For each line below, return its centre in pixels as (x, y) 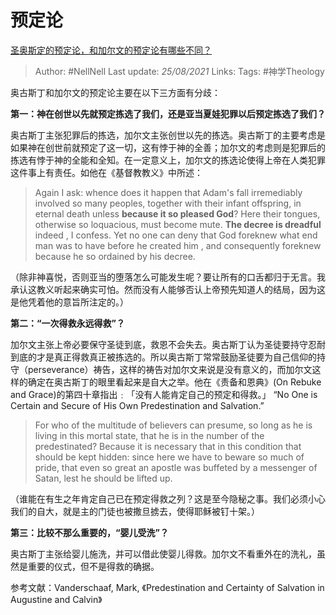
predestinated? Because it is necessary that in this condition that (168, 446)
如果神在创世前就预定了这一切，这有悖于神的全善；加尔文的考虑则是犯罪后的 (168, 147)
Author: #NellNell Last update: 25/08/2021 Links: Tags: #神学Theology (179, 71)
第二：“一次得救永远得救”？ (68, 323)
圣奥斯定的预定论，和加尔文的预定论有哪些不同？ (111, 50)
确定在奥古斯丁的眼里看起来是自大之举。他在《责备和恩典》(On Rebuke (174, 382)
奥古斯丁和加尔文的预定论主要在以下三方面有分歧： (115, 92)
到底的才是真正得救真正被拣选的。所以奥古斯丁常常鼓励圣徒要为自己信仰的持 (168, 357)
